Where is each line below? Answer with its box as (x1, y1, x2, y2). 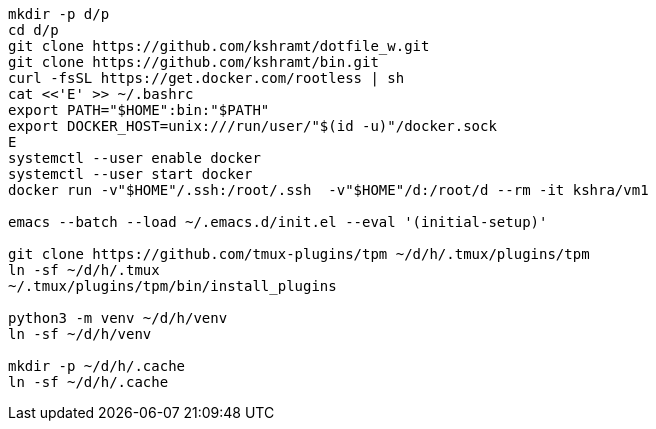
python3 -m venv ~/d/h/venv (8, 310, 228, 326)
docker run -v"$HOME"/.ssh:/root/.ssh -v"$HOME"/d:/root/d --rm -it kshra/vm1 (8, 182, 649, 198)
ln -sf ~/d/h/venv (8, 326, 152, 342)
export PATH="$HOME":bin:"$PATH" (8, 102, 270, 118)
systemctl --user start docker (8, 166, 253, 182)
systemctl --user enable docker (8, 150, 261, 166)
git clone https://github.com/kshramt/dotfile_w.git (8, 38, 430, 54)
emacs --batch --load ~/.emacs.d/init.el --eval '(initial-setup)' (8, 214, 548, 230)
